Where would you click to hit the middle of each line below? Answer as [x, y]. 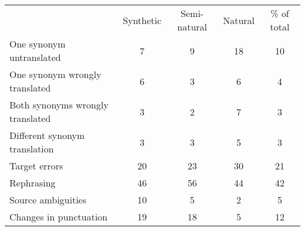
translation [32, 149]
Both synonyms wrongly [59, 105]
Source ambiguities [48, 200]
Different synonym [47, 135]
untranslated [35, 57]
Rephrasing [33, 183]
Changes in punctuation [59, 217]
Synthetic [142, 20]
